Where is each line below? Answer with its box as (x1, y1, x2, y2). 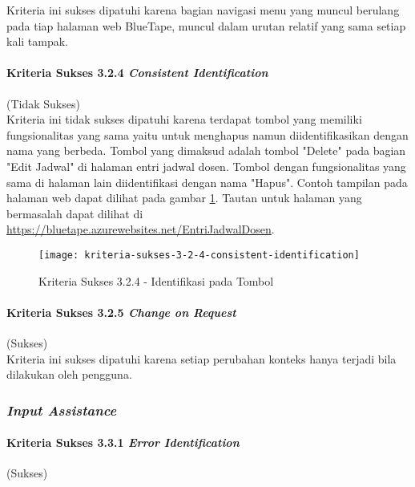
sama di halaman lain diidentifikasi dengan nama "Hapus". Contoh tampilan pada (6, 173, 408, 190)
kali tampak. (6, 33, 69, 50)
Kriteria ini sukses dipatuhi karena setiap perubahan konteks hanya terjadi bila (6, 350, 397, 367)
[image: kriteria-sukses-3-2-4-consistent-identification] (38, 249, 360, 261)
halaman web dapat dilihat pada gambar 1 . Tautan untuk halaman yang (6, 189, 362, 206)
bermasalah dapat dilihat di (6, 205, 143, 221)
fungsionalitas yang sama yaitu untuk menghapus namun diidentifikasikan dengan (6, 126, 409, 143)
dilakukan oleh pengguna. (6, 366, 132, 383)
